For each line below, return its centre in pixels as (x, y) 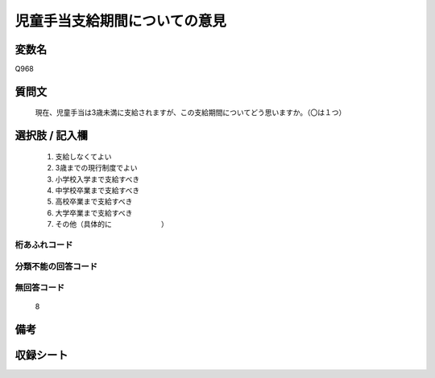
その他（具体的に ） (112, 224)
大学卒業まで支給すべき (94, 212)
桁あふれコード (44, 244)
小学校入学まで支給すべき (97, 179)
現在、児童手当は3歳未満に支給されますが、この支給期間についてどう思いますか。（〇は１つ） (191, 113)
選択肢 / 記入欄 (52, 136)
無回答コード (40, 288)
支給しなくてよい (83, 156)
